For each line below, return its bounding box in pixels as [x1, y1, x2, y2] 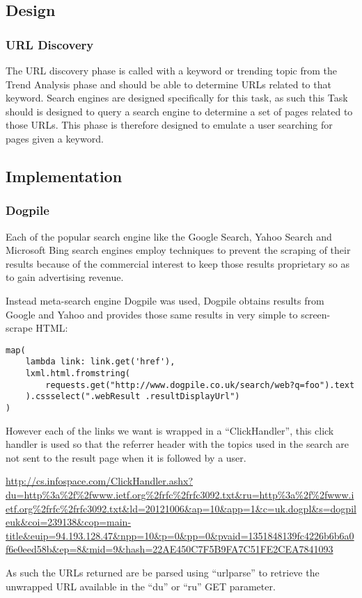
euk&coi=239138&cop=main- [6, 515, 132, 529]
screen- [301, 307, 331, 321]
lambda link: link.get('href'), [25, 357, 175, 367]
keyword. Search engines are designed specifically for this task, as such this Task [6, 90, 348, 105]
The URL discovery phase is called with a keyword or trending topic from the [6, 63, 338, 77]
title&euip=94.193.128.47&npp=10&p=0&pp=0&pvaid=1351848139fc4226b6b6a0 [6, 528, 354, 542]
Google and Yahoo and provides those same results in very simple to [6, 307, 298, 321]
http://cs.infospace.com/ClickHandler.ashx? [6, 474, 194, 488]
